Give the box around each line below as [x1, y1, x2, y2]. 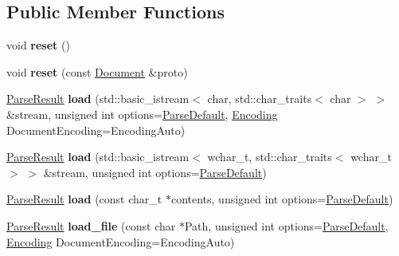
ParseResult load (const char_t [6, 191, 162, 207]
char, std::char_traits [207, 90, 312, 107]
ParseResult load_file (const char [6, 217, 176, 234]
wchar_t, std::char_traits [207, 148, 332, 165]
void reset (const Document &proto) [6, 63, 188, 80]
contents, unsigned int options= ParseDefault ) [170, 191, 393, 207]
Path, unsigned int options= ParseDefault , [184, 217, 389, 234]
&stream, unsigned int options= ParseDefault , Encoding [6, 105, 278, 122]
